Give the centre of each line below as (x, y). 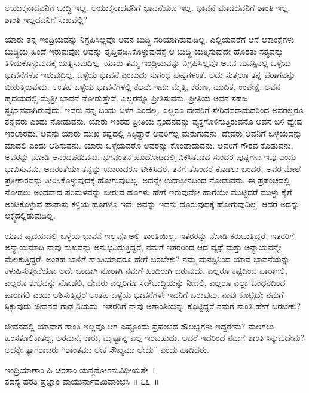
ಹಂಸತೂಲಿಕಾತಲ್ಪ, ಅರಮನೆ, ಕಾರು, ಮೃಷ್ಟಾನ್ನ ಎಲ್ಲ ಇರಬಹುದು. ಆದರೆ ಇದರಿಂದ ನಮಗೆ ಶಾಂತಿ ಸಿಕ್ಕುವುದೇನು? (155, 338)
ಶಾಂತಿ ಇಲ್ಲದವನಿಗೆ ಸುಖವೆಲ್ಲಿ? (46, 19)
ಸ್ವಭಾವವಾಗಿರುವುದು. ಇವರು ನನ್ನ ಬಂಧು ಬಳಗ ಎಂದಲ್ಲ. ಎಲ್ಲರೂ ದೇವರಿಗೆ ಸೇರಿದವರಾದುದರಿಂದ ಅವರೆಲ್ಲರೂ (154, 109)
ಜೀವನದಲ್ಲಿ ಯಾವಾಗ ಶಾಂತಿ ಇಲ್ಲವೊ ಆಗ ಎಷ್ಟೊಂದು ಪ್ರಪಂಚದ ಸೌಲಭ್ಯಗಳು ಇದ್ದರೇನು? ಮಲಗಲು (140, 326)
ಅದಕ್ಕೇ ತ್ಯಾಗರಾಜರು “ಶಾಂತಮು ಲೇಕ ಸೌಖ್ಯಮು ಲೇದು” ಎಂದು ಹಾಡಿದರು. (107, 350)
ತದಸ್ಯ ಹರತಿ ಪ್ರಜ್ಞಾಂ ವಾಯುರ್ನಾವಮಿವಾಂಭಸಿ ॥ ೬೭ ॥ (82, 381)
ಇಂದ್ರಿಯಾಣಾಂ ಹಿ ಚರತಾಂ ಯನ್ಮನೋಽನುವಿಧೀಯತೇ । (80, 369)
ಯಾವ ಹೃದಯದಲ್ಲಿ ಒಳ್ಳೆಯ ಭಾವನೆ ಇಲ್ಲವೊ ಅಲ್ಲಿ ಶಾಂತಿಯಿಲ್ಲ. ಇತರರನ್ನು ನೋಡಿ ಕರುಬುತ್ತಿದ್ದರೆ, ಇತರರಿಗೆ (150, 235)
